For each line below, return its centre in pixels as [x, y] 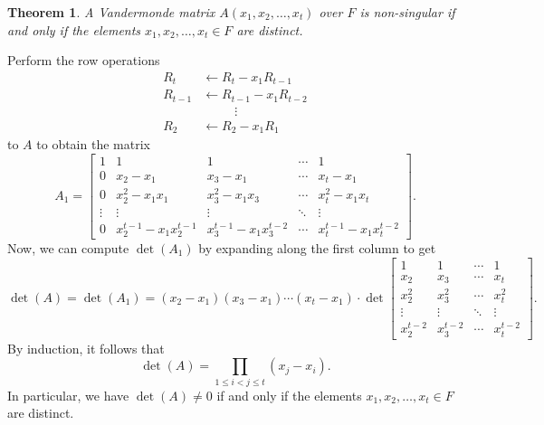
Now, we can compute [68, 247]
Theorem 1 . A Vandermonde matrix [111, 12]
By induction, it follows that [86, 348]
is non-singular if [407, 12]
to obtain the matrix [93, 144]
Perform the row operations [84, 60]
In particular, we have [68, 395]
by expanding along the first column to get [317, 247]
